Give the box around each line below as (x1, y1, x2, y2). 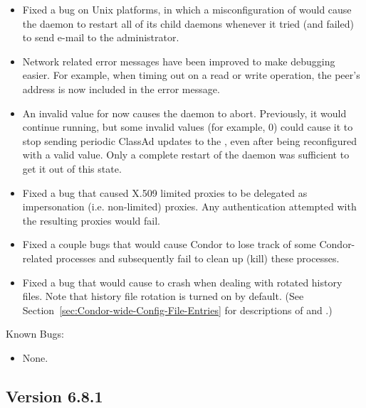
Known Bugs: (6, 326, 64, 341)
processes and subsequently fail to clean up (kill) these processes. (56, 250, 340, 265)
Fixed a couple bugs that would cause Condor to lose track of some (22, 237, 316, 252)
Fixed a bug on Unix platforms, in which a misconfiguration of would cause (22, 2, 352, 16)
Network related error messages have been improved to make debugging (22, 53, 335, 68)
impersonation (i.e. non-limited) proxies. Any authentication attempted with (22, 199, 357, 214)
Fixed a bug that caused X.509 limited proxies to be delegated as (22, 185, 308, 200)
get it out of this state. (22, 161, 122, 176)
